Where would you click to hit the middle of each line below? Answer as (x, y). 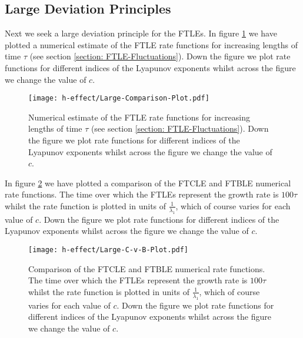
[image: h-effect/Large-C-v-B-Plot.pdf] (109, 250)
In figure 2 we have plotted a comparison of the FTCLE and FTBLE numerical (148, 183)
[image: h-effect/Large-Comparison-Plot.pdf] (119, 98)
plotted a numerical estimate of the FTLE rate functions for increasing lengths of (151, 44)
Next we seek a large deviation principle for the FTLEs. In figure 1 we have (141, 33)
